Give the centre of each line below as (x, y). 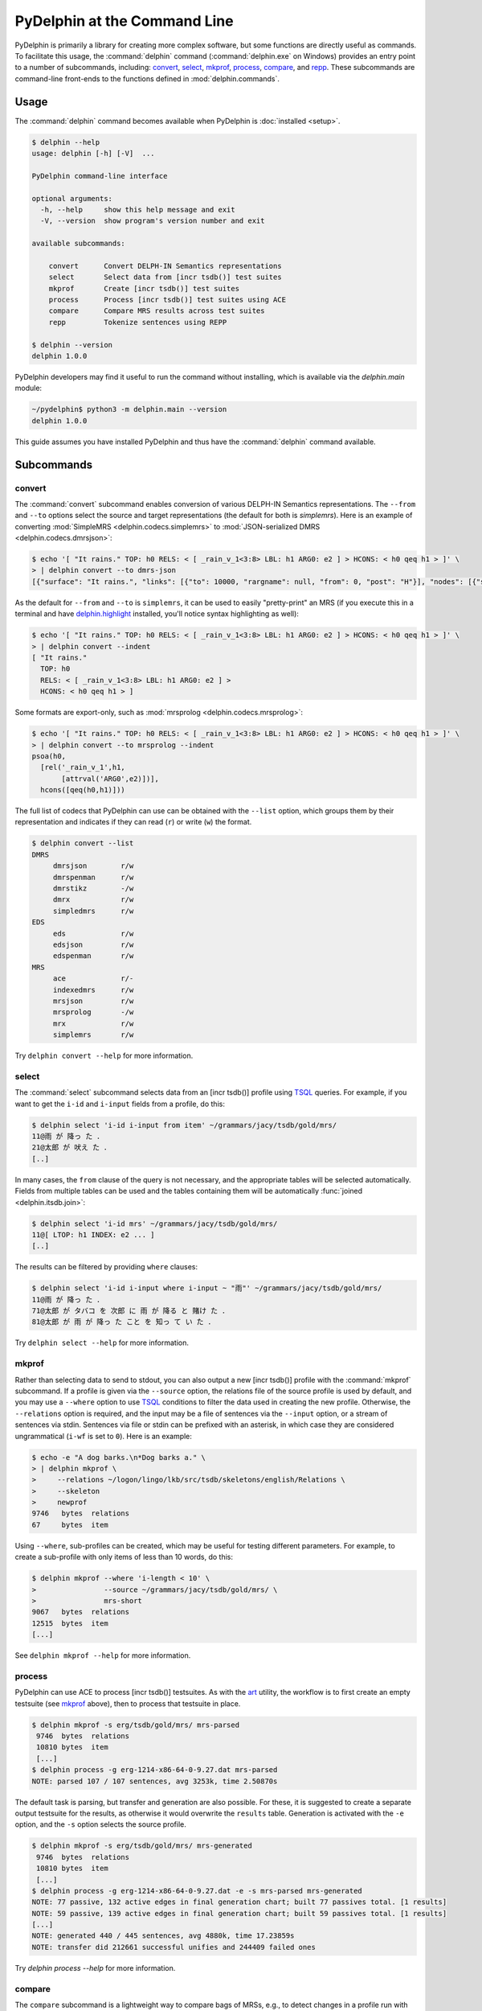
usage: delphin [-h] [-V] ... (94, 153)
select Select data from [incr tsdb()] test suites (165, 277)
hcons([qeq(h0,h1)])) (83, 790)
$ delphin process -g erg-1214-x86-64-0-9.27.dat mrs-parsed (155, 1770)
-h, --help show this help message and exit (138, 210)
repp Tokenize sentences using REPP (138, 322)
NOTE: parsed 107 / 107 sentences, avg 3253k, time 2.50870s (155, 1781)
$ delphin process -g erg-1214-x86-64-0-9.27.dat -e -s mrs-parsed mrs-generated (197, 1891)
